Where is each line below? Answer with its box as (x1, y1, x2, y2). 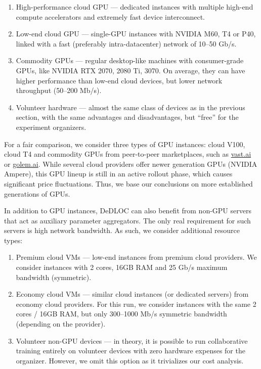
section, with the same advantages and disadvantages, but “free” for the (16, 112, 239, 122)
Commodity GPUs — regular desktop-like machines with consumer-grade (16, 55, 244, 66)
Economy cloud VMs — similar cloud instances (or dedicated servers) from (16, 289, 249, 299)
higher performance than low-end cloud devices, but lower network (16, 75, 223, 85)
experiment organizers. (16, 121, 86, 132)
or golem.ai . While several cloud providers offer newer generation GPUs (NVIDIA (4, 158, 257, 169)
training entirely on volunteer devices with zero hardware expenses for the (16, 345, 245, 356)
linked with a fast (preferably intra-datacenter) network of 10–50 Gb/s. (16, 38, 237, 49)
